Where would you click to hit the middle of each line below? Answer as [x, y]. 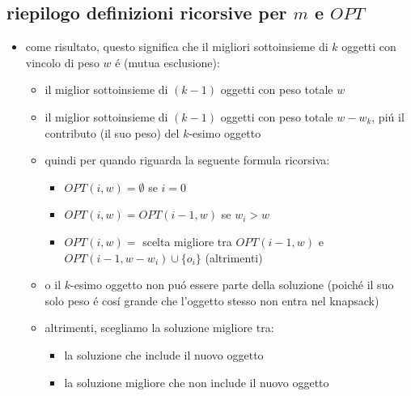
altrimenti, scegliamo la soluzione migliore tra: [159, 328]
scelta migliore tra [187, 241]
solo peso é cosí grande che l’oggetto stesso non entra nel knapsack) [212, 300]
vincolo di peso [62, 62]
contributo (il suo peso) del [112, 132]
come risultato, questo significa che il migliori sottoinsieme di [177, 47]
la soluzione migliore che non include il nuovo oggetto [197, 382]
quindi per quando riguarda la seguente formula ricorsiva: [187, 160]
